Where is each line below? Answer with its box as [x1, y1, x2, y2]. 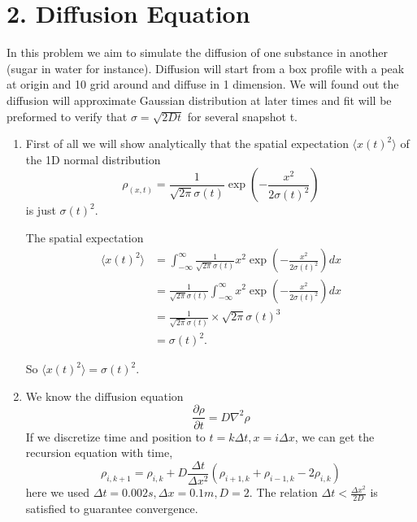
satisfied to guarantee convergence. [25, 500, 198, 517]
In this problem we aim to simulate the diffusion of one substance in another [7, 44, 389, 61]
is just [25, 202, 56, 219]
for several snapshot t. [187, 107, 298, 124]
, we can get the [294, 428, 375, 445]
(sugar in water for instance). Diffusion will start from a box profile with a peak [7, 59, 405, 76]
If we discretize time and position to [25, 428, 206, 445]
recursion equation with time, [25, 444, 173, 461]
